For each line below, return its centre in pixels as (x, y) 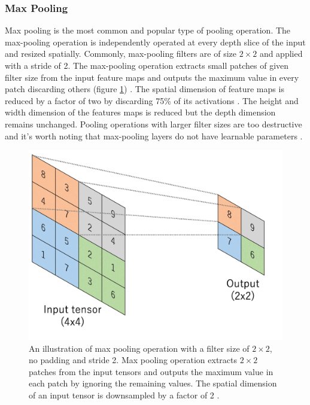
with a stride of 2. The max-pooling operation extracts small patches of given (147, 65)
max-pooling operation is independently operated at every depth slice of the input (155, 42)
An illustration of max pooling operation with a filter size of (139, 348)
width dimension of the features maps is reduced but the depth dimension (140, 112)
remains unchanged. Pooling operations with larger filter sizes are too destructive (154, 124)
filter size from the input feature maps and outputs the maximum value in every (152, 77)
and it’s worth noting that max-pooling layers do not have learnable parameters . (154, 135)
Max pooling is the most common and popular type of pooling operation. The (148, 30)
